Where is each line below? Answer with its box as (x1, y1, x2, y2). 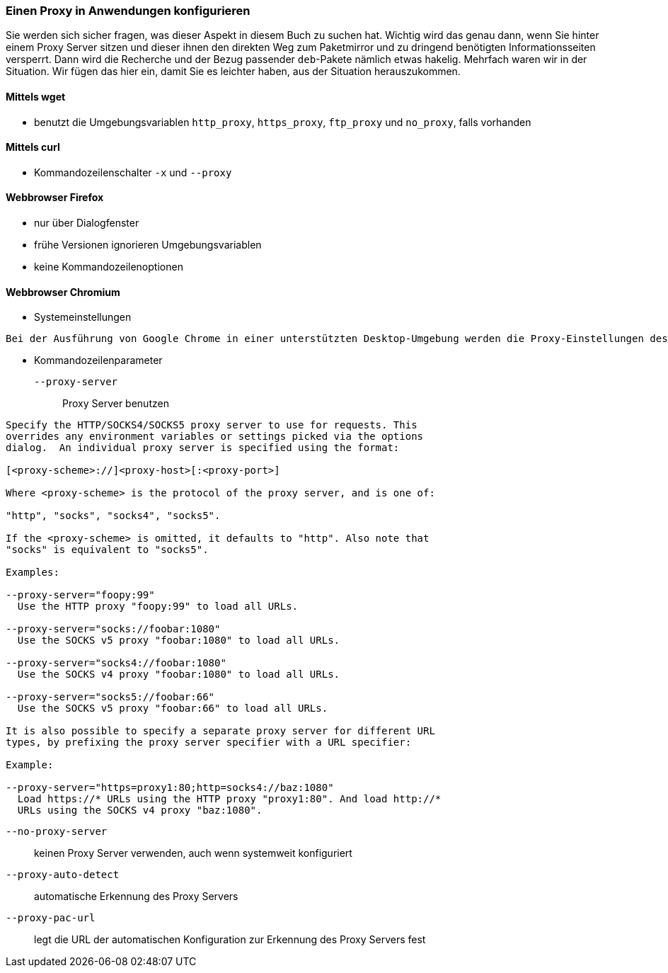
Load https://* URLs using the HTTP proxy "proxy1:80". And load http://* (17, 793, 442, 805)
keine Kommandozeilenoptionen (34, 261, 183, 273)
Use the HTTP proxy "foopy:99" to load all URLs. (17, 601, 299, 613)
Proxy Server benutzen (62, 397, 169, 410)
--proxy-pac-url (6, 912, 96, 924)
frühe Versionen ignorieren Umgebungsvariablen (34, 239, 262, 251)
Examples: (6, 567, 59, 579)
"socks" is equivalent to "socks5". (6, 544, 209, 556)
